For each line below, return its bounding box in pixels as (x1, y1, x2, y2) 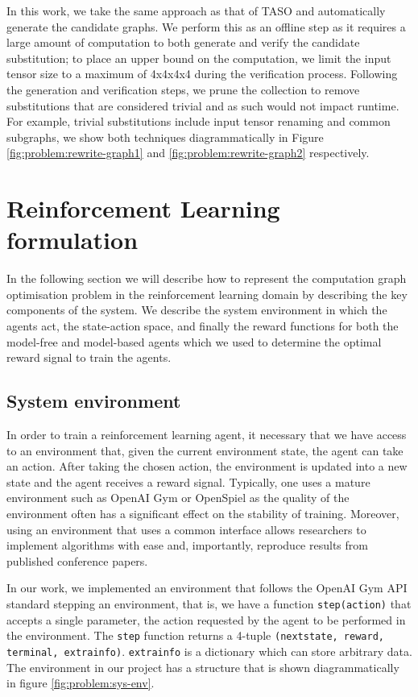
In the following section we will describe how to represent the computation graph (6, 270, 407, 287)
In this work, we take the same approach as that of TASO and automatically (6, 2, 386, 19)
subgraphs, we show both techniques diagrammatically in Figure (6, 128, 324, 145)
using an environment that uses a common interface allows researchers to (6, 521, 366, 537)
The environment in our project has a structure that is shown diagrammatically (6, 658, 399, 675)
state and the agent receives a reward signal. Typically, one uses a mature (6, 473, 370, 490)
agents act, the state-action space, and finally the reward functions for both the (6, 317, 399, 334)
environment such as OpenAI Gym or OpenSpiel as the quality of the (6, 489, 350, 506)
